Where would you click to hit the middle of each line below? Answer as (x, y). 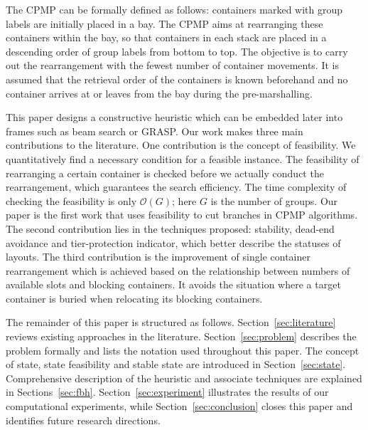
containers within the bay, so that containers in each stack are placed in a (166, 37)
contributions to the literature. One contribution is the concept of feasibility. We (181, 145)
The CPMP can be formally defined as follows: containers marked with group (174, 9)
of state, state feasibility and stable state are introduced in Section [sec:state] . (176, 364)
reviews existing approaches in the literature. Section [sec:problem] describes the (181, 336)
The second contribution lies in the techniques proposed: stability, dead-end (170, 228)
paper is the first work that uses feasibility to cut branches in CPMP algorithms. (182, 215)
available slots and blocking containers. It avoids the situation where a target (173, 284)
